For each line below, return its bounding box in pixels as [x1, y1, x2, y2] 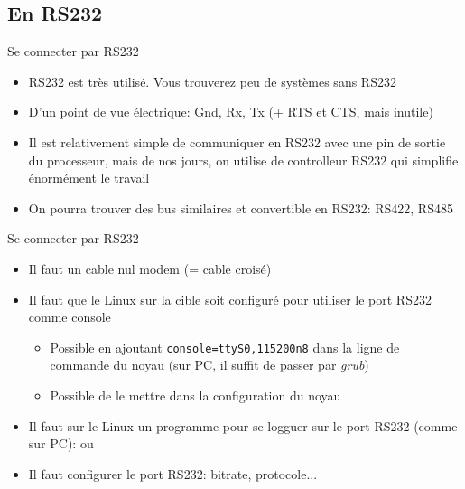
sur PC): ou [28, 434, 94, 453]
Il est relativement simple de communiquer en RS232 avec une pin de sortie [28, 132, 446, 151]
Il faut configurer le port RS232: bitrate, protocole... [28, 464, 318, 483]
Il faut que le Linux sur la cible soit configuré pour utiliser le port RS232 [28, 289, 432, 308]
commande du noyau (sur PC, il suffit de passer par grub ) [50, 355, 369, 374]
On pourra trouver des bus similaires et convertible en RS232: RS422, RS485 [28, 198, 453, 217]
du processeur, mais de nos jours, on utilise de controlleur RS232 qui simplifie [28, 150, 459, 169]
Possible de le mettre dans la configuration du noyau [50, 385, 341, 404]
